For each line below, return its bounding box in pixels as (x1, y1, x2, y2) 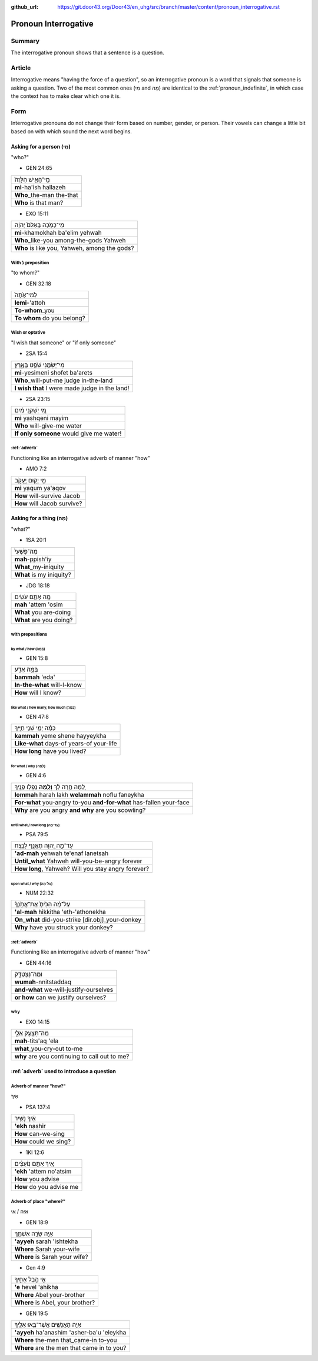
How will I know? (14, 689, 62, 697)
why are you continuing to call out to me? (14, 1053, 130, 1061)
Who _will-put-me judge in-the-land (14, 376, 113, 384)
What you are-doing (14, 608, 71, 616)
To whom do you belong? (14, 314, 85, 322)
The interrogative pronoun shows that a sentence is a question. (11, 49, 164, 56)
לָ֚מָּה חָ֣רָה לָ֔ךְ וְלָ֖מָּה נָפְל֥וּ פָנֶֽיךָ (14, 783, 85, 791)
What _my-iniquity (14, 563, 64, 571)
